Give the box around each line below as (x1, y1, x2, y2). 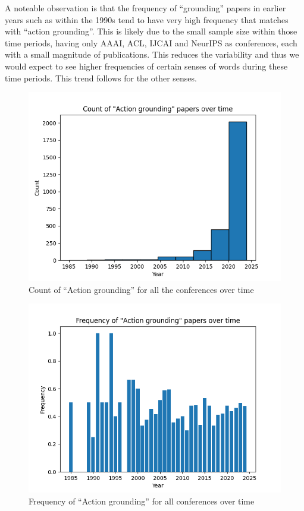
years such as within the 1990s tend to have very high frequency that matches (5, 13, 289, 26)
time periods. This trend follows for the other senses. (5, 71, 197, 84)
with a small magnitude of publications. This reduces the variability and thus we (5, 48, 299, 61)
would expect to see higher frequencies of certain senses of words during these (5, 59, 288, 72)
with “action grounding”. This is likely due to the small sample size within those (5, 25, 297, 37)
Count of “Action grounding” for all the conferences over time (29, 283, 254, 295)
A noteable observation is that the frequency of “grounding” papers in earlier (5, 2, 286, 14)
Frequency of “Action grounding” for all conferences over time (29, 494, 255, 507)
